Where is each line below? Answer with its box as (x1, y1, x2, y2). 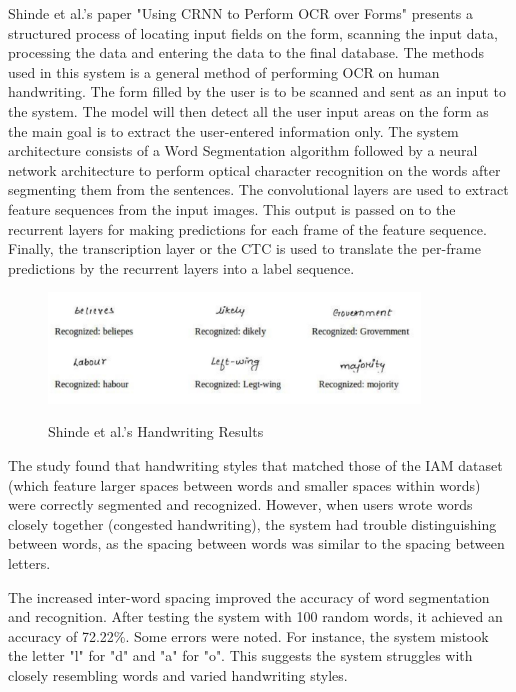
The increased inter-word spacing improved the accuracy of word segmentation (8, 586, 490, 607)
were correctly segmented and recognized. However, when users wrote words (8, 494, 473, 515)
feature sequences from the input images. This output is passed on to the (8, 198, 456, 219)
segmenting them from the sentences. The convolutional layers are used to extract (8, 179, 509, 200)
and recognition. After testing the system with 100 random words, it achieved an (8, 606, 503, 627)
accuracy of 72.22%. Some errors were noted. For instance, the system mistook (8, 625, 489, 646)
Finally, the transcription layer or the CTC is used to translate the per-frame (8, 238, 481, 259)
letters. (8, 552, 51, 573)
